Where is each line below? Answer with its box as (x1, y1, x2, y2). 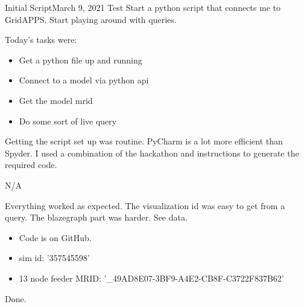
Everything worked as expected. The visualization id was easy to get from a (5, 199, 285, 212)
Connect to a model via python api (19, 74, 149, 86)
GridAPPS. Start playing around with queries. (5, 13, 177, 25)
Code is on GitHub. (19, 231, 92, 244)
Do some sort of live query (19, 114, 117, 127)
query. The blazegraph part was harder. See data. (5, 211, 188, 224)
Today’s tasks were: (5, 33, 77, 46)
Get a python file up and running (19, 53, 142, 66)
